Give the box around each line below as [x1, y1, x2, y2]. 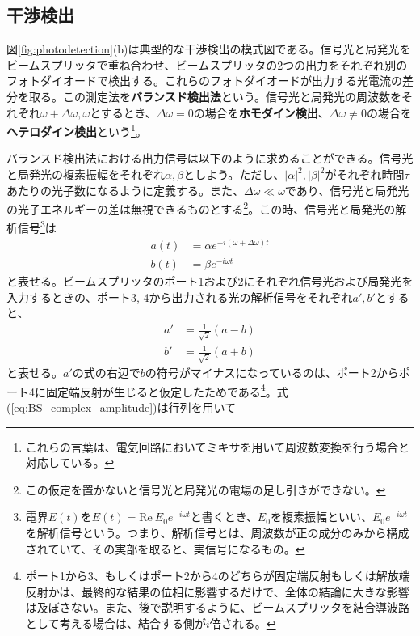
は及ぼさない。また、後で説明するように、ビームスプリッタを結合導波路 [25, 599, 409, 616]
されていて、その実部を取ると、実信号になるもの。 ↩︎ [25, 540, 305, 557]
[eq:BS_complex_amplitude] [10, 399, 153, 416]
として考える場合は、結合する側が [25, 614, 206, 631]
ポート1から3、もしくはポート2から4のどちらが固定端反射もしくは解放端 [25, 567, 410, 584]
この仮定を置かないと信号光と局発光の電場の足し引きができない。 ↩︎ [25, 481, 386, 498]
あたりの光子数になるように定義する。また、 [6, 181, 244, 198]
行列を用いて [168, 399, 237, 416]
